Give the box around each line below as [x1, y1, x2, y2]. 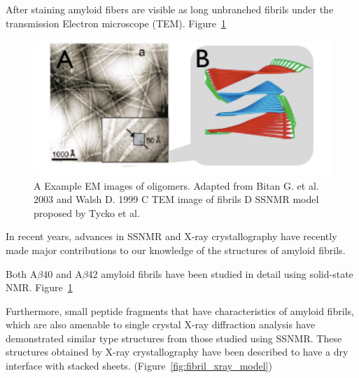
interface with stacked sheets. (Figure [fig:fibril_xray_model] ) [6, 358, 272, 373]
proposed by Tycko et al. [34, 205, 140, 220]
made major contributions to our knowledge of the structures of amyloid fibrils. [6, 242, 346, 257]
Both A [6, 266, 38, 281]
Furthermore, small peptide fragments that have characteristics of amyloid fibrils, [6, 303, 354, 318]
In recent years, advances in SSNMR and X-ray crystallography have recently [6, 229, 337, 244]
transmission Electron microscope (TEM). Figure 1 [6, 15, 226, 30]
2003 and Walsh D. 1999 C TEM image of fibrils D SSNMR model [34, 192, 319, 206]
